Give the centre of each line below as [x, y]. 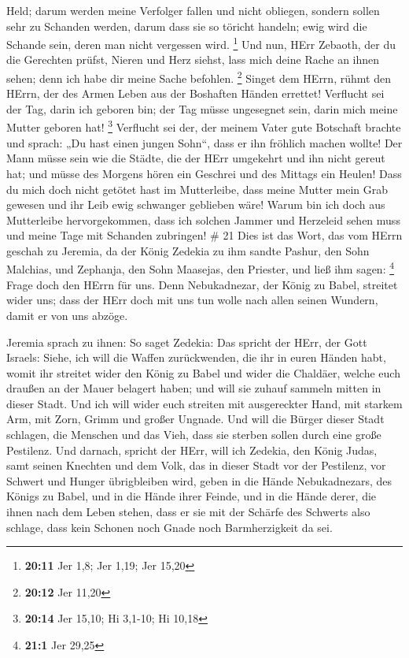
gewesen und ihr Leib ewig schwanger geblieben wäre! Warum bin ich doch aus [196, 204]
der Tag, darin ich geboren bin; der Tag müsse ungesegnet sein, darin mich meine [202, 108]
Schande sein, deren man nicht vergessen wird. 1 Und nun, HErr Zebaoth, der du [201, 43]
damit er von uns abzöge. [67, 315]
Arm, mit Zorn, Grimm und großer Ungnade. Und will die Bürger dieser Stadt [195, 419]
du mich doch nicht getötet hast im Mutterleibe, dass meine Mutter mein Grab [197, 189]
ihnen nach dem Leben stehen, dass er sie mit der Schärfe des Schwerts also [188, 512]
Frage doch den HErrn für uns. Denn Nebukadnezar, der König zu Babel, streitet [202, 284]
